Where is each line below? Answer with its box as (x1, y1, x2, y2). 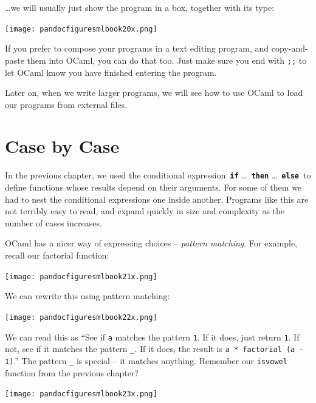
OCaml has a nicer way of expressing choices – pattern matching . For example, (5, 237, 297, 249)
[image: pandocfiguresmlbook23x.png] (5, 390, 157, 399)
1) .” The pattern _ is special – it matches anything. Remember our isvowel (5, 354, 287, 367)
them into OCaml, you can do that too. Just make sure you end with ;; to (27, 53, 307, 66)
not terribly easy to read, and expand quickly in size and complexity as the (5, 205, 285, 217)
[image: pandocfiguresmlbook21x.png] (5, 272, 157, 281)
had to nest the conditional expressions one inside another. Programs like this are (5, 192, 309, 205)
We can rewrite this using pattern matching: (5, 290, 170, 302)
